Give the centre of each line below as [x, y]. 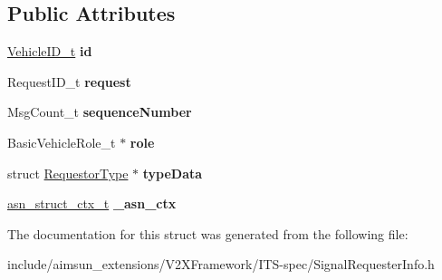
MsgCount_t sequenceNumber [100, 112]
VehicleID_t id [50, 51]
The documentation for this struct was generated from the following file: [208, 233]
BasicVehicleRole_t [62, 142]
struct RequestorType [68, 173]
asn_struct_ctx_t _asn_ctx [92, 203]
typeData [173, 173]
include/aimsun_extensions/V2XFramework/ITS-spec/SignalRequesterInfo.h [221, 264]
